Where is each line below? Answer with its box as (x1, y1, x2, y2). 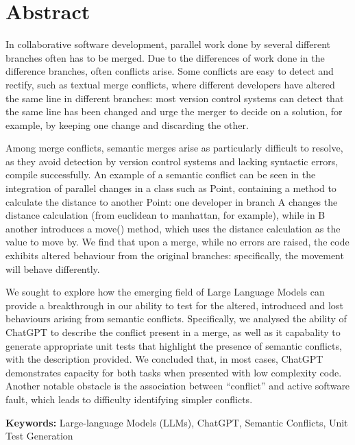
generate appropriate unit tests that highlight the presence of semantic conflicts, (5, 338, 342, 352)
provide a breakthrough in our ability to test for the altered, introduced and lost (5, 298, 343, 312)
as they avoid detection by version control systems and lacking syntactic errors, (5, 154, 339, 168)
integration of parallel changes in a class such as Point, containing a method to (5, 181, 336, 195)
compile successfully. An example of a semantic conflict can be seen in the (5, 167, 316, 182)
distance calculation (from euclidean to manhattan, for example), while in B (5, 208, 326, 222)
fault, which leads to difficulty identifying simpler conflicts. (5, 392, 253, 406)
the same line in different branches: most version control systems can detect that (5, 91, 344, 105)
